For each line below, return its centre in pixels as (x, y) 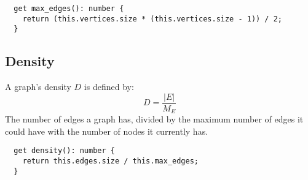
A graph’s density (38, 87)
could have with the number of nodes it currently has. (107, 131)
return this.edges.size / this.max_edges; (110, 161)
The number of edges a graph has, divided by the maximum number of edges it (154, 119)
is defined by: (109, 87)
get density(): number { (64, 151)
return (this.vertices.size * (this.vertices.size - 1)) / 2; (152, 19)
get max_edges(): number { (69, 9)
